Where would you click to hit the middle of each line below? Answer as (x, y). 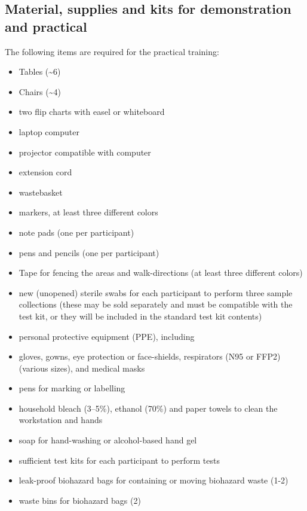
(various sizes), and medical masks (82, 368)
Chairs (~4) (40, 91)
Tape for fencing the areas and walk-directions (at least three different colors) (161, 273)
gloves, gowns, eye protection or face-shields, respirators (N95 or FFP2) (150, 356)
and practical (46, 26)
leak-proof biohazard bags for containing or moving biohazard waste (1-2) (153, 480)
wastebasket (41, 192)
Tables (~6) (40, 72)
